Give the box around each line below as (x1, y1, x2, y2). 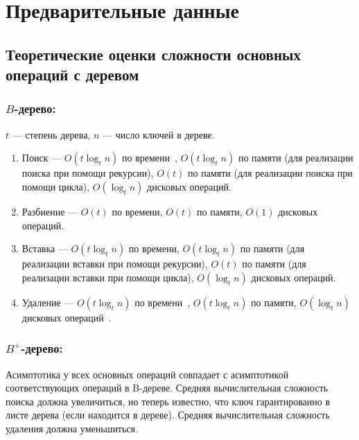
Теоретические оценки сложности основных (6, 43, 301, 64)
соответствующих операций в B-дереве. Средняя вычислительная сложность (6, 380, 329, 395)
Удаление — (21, 294, 74, 309)
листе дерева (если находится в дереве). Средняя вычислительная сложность (6, 407, 330, 422)
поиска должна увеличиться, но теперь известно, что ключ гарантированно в (6, 394, 331, 408)
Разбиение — (21, 204, 78, 218)
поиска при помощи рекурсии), (21, 166, 154, 180)
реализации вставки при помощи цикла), (21, 270, 194, 284)
